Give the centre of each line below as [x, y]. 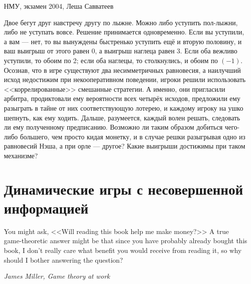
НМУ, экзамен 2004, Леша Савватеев [59, 6]
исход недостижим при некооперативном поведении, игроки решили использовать [125, 79]
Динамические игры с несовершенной [124, 189]
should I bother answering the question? [63, 259]
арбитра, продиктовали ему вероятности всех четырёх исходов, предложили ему [122, 98]
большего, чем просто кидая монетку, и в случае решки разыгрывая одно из [133, 136]
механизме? [21, 155]
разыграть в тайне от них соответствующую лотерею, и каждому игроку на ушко [124, 108]
